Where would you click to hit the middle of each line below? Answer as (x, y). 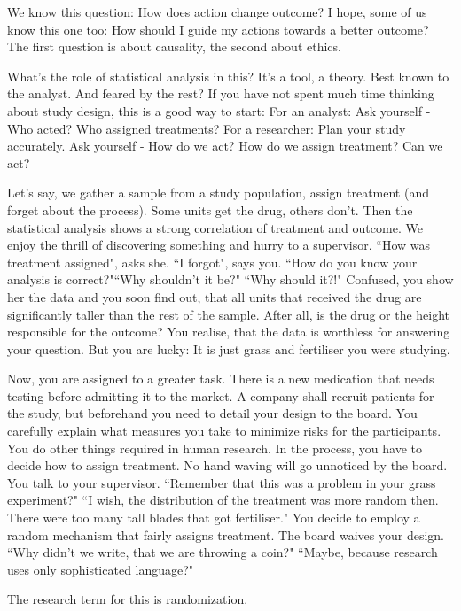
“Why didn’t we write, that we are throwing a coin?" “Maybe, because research (223, 552)
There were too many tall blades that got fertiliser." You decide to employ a (214, 518)
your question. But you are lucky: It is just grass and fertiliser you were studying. (229, 348)
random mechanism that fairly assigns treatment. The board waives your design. (226, 534)
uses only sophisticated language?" (101, 569)
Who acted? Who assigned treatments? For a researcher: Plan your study (207, 128)
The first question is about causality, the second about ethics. (174, 46)
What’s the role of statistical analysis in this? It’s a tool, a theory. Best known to (228, 76)
